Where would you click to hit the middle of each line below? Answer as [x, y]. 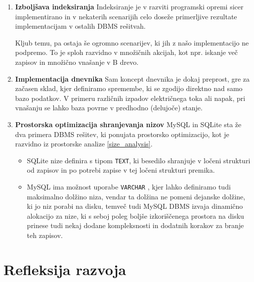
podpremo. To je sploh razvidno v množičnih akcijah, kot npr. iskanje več [127, 52]
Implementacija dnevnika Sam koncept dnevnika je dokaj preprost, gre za [132, 78]
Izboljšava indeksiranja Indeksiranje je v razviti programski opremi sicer [129, 6]
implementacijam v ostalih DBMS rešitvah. [80, 26]
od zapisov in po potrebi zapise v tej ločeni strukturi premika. [121, 170]
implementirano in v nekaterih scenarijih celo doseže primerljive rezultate [126, 16]
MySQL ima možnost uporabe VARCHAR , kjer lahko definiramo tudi [129, 186]
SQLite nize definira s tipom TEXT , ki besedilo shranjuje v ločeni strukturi [139, 160]
